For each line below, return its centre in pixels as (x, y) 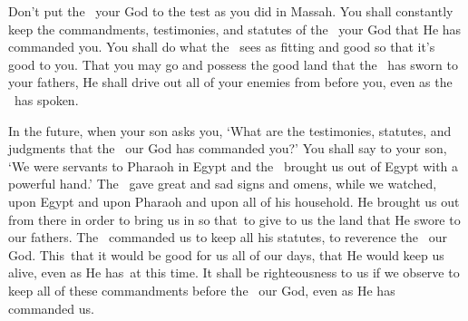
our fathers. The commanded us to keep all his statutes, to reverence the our (228, 237)
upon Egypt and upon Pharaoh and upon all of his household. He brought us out (234, 201)
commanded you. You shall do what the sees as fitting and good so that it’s (222, 47)
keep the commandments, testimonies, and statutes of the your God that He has (235, 29)
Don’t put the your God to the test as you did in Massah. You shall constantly (231, 11)
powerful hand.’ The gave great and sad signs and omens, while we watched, (223, 184)
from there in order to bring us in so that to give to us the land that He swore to (234, 219)
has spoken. (46, 99)
